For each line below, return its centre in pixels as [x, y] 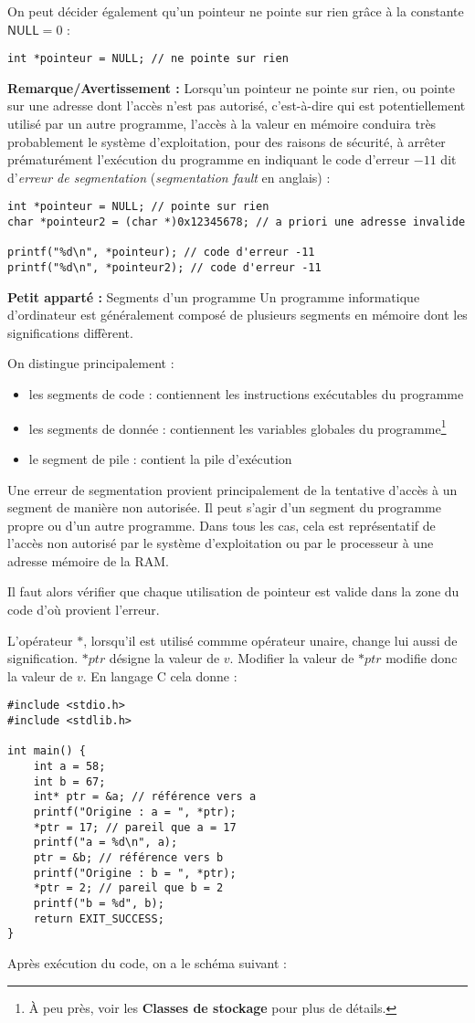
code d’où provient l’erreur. [84, 610]
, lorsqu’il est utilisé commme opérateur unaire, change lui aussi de [270, 640]
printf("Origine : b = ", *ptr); [135, 873]
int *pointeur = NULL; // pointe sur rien [138, 207]
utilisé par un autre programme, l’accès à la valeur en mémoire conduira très [222, 124]
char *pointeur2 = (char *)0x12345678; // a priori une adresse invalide [237, 222]
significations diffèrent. [70, 332]
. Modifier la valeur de [292, 658]
